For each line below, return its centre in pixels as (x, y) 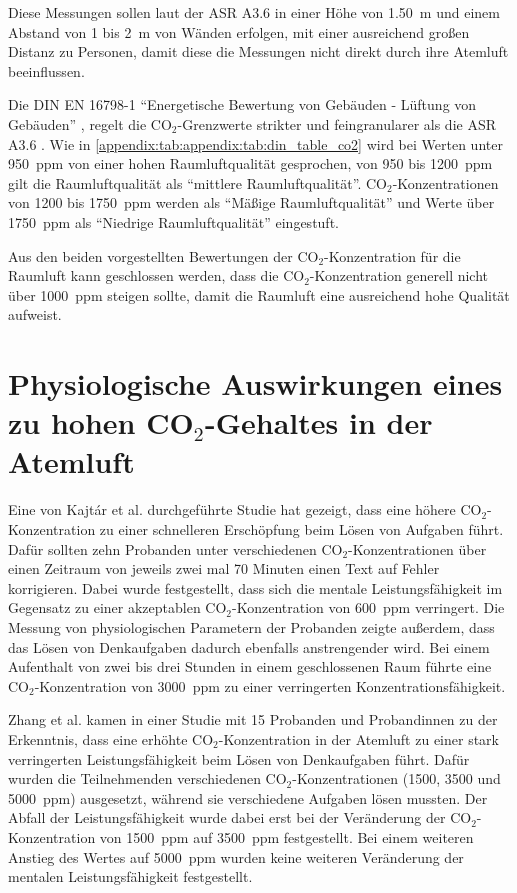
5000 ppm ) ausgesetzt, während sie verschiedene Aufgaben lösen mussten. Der (248, 797)
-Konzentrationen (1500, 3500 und (396, 778)
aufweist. (35, 314)
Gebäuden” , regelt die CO (90, 123)
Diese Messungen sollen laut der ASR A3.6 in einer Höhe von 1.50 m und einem (254, 12)
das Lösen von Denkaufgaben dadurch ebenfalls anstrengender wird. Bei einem (249, 646)
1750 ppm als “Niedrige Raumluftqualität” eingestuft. (173, 221)
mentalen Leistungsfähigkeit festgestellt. (130, 876)
